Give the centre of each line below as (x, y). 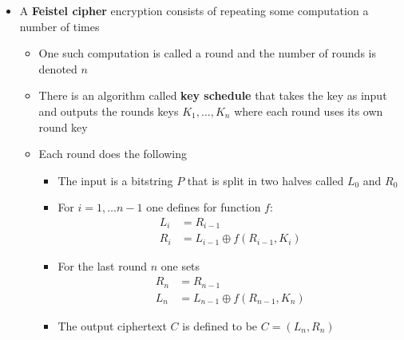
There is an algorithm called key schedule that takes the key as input (213, 95)
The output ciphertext (112, 325)
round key (63, 127)
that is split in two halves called (265, 180)
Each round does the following (113, 154)
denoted (58, 68)
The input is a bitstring (115, 180)
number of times (59, 26)
